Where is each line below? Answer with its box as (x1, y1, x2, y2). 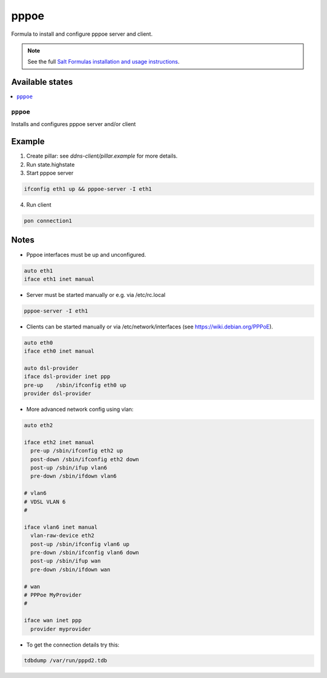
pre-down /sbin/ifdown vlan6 (30, 473, 117, 480)
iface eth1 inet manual (24, 276, 95, 282)
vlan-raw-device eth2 (30, 532, 95, 539)
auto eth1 (24, 267, 53, 274)
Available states (11, 77, 73, 87)
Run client (26, 201, 51, 208)
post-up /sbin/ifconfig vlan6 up (30, 540, 130, 548)
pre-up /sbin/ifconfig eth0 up (24, 382, 127, 388)
